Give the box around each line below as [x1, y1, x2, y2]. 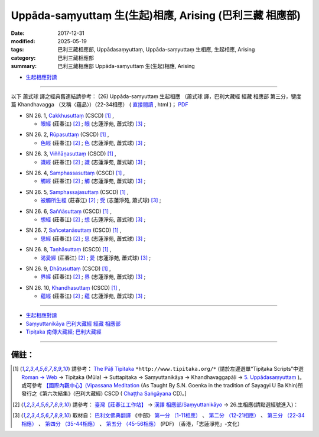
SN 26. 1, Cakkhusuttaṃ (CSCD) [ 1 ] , [25, 112, 115, 119]
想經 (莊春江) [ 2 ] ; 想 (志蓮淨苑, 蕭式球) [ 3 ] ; [40, 216, 146, 223]
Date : [11, 30, 25, 37]
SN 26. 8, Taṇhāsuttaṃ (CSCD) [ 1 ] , [25, 246, 112, 253]
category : [11, 54, 36, 61]
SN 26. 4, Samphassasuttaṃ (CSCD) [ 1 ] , [25, 169, 125, 177]
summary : [11, 63, 37, 70]
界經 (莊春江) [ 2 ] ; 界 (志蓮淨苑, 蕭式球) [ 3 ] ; [40, 273, 146, 280]
